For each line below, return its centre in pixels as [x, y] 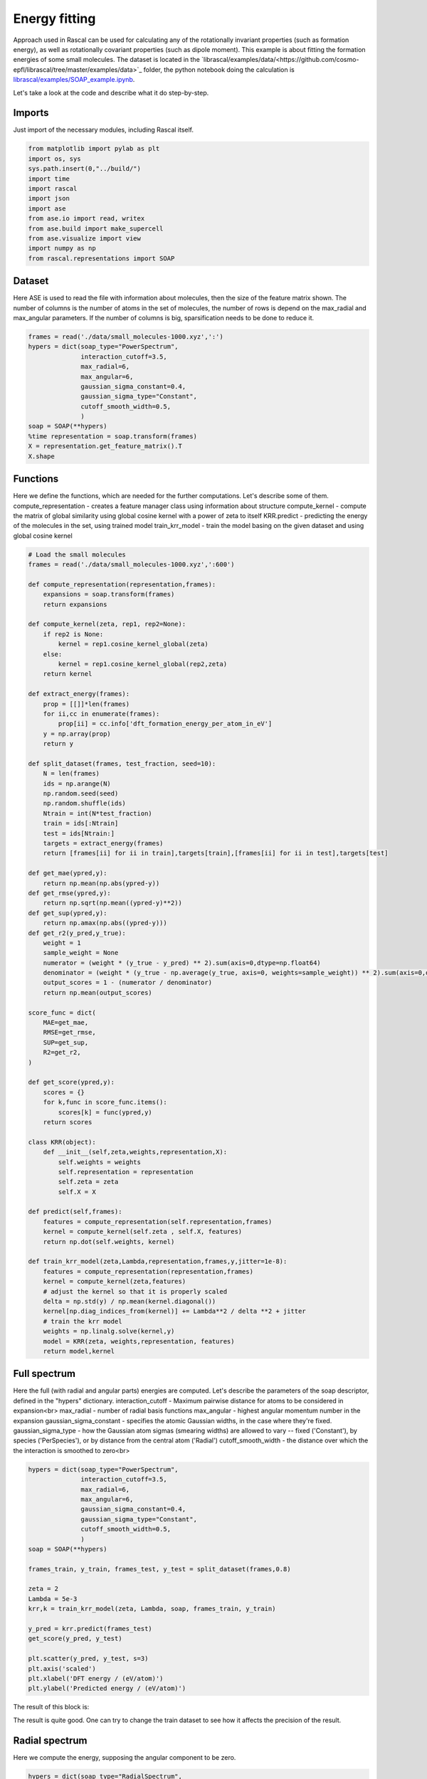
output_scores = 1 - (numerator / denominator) [128, 983]
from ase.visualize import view [85, 238]
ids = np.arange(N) [77, 783]
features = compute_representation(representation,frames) [148, 1271]
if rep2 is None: [73, 634]
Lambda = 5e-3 [53, 1599]
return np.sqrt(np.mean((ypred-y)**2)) [113, 903]
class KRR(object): [62, 1142]
